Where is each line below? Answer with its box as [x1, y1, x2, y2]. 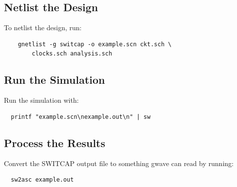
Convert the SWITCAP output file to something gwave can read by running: [4, 158, 234, 168]
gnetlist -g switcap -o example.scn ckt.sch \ [18, 40, 172, 48]
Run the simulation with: [4, 95, 79, 105]
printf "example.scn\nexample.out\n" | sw [11, 113, 151, 120]
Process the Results [4, 135, 105, 150]
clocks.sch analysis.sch [32, 50, 112, 57]
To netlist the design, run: [4, 22, 82, 33]
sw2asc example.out [11, 176, 74, 184]
